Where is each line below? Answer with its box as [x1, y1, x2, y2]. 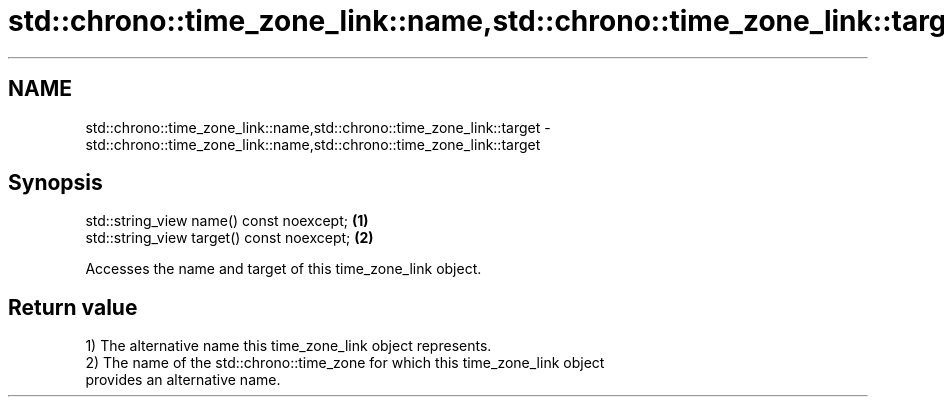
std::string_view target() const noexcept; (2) [85, 229, 374, 247]
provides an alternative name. [85, 371, 281, 389]
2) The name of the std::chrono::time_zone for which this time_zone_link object [85, 354, 605, 372]
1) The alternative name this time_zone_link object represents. [85, 337, 492, 355]
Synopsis [8, 170, 103, 196]
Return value [8, 294, 138, 320]
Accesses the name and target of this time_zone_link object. [85, 260, 482, 278]
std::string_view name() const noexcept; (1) [85, 212, 369, 230]
